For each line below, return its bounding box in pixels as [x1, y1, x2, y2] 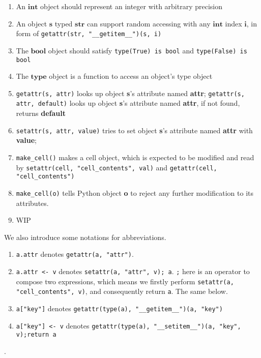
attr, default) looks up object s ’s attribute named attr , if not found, [16, 98, 240, 108]
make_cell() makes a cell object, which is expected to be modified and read [16, 152, 254, 162]
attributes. [16, 197, 49, 208]
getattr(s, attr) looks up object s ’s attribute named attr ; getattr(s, [16, 87, 245, 98]
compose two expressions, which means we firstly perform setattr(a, [16, 276, 234, 286]
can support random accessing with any [86, 18, 211, 28]
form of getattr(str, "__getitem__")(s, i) [16, 28, 162, 39]
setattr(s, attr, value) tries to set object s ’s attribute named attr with [16, 125, 253, 135]
